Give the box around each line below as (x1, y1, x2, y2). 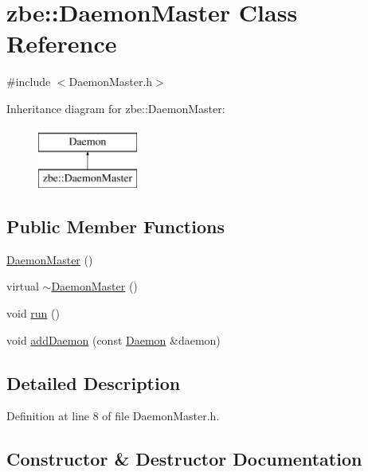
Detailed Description (6, 370, 181, 395)
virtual (6, 278, 39, 295)
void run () (6, 305, 60, 322)
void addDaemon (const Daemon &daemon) (6, 331, 221, 348)
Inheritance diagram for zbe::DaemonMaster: (6, 99, 225, 116)
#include (6, 73, 51, 90)
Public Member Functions (6, 214, 225, 239)
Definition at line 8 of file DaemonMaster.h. (6, 408, 220, 424)
